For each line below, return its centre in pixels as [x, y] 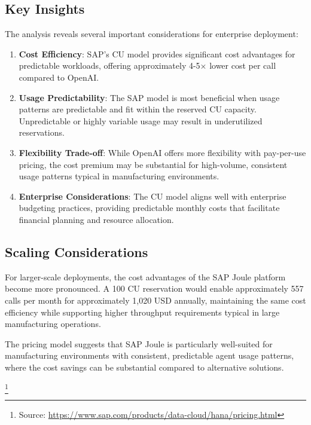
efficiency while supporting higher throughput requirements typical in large [142, 312]
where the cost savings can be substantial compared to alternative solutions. [144, 367]
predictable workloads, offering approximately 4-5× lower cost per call [147, 65]
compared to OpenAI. [59, 77]
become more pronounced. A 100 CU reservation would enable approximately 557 [154, 288]
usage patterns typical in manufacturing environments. [119, 176]
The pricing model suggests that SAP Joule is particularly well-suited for [139, 343]
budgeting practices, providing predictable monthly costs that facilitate [149, 208]
